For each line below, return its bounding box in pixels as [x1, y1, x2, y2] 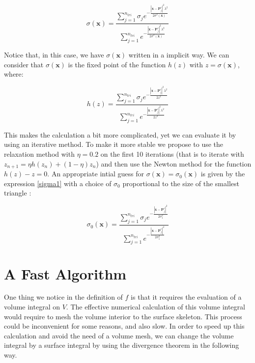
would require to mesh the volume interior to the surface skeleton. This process [4, 311, 242, 321]
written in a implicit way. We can [128, 50, 229, 60]
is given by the [200, 168, 245, 179]
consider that [4, 59, 44, 69]
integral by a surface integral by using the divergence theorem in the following [4, 340, 239, 350]
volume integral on [4, 302, 60, 312]
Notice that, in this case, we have [4, 50, 104, 60]
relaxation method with [4, 149, 75, 159]
